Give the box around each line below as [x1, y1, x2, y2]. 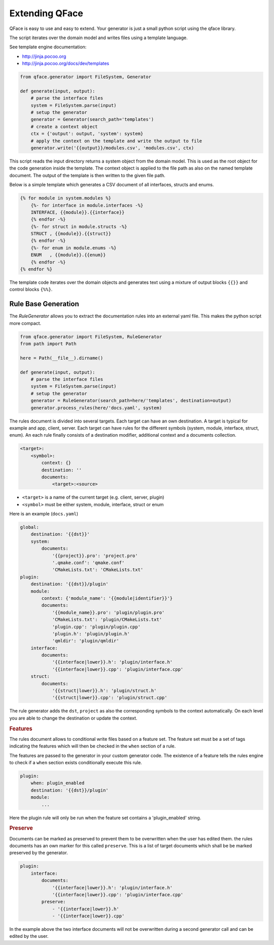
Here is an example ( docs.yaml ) [9, 511, 79, 517]
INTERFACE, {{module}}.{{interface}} [30, 209, 125, 215]
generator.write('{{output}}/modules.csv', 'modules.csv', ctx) [30, 145, 194, 151]
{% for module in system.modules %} [20, 195, 112, 201]
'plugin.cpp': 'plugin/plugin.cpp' [52, 624, 141, 630]
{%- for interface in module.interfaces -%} [30, 202, 144, 208]
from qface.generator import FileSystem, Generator [20, 74, 152, 80]
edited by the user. [9, 933, 49, 939]
